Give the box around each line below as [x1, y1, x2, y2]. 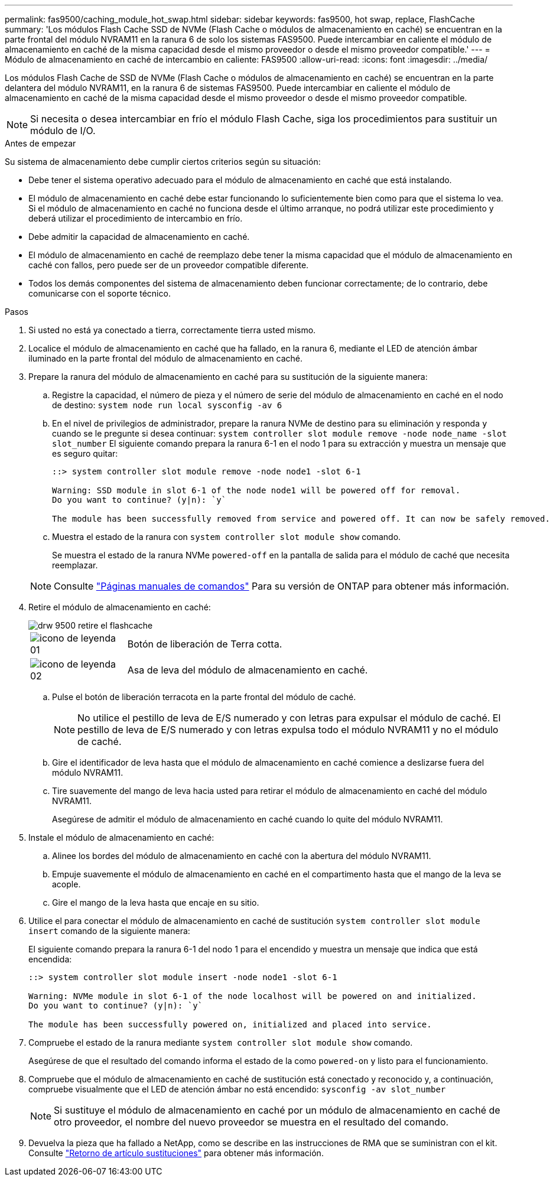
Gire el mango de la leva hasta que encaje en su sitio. [52, 897, 259, 907]
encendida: [28, 954, 72, 964]
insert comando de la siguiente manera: [28, 926, 190, 936]
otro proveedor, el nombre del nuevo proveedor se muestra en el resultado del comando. [54, 1116, 449, 1128]
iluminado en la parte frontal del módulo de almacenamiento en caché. [28, 353, 302, 363]
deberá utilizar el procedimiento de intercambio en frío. [28, 213, 243, 223]
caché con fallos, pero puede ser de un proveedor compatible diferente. [28, 260, 309, 270]
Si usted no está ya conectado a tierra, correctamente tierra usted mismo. [28, 325, 316, 335]
